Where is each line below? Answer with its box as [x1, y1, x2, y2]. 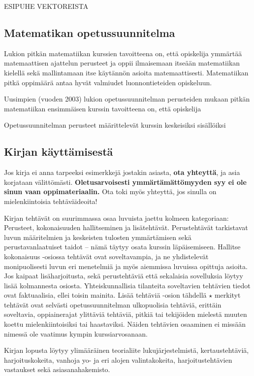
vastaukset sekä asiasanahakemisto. [4, 364, 110, 375]
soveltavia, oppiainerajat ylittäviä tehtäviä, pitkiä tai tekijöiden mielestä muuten [4, 309, 247, 319]
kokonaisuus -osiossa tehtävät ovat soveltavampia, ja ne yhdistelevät [4, 251, 209, 261]
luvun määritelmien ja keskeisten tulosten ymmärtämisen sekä [4, 232, 191, 242]
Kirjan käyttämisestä [4, 144, 113, 159]
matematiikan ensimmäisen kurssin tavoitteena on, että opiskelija [4, 103, 201, 113]
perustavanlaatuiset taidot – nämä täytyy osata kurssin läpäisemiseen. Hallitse [4, 241, 241, 252]
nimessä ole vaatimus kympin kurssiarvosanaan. [4, 328, 148, 339]
